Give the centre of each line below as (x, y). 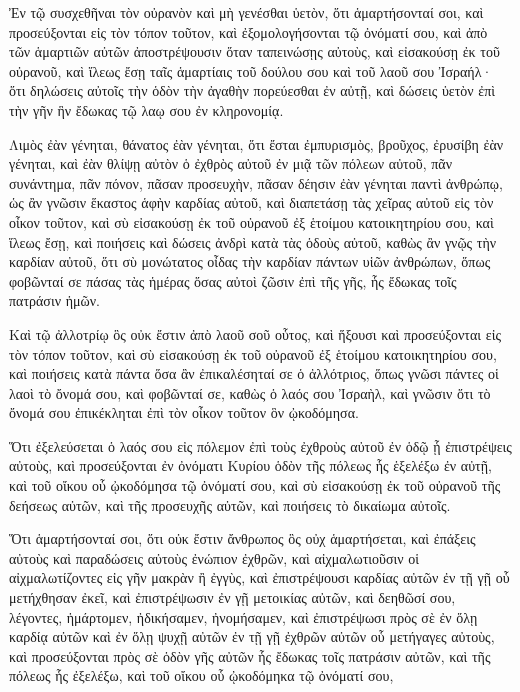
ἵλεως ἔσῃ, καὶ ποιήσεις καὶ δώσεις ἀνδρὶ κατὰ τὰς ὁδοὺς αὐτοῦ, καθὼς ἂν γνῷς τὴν (253, 241)
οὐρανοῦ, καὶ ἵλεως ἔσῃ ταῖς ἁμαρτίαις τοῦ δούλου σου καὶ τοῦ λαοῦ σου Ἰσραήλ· (251, 70)
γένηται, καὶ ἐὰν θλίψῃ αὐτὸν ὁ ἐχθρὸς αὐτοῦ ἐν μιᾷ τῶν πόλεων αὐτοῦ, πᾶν (230, 163)
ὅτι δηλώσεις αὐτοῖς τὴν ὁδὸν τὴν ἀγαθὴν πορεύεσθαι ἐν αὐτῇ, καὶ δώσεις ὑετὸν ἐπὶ (252, 90)
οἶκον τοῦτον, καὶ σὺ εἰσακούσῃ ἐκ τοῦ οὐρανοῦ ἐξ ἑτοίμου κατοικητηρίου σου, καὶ (251, 221)
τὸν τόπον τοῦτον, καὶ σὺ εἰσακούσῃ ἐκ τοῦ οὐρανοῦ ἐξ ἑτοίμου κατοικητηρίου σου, (253, 353)
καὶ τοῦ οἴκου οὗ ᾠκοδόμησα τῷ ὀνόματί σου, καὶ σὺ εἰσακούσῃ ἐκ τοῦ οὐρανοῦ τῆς (255, 485)
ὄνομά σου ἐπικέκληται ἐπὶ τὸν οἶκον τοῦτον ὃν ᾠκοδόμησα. (184, 412)
